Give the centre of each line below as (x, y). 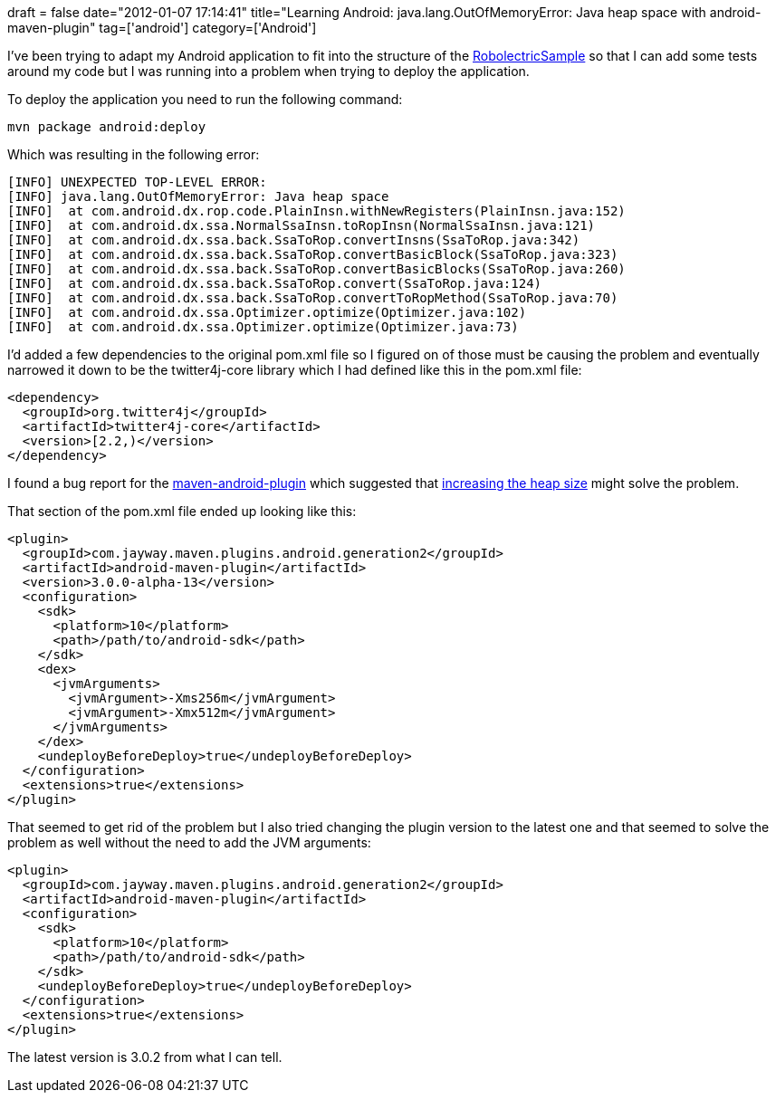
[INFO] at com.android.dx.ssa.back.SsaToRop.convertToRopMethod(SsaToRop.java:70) (313, 298)
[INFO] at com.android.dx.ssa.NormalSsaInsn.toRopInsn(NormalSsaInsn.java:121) (302, 225)
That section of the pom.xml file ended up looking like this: (182, 511)
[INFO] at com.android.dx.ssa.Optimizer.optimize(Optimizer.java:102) (267, 312)
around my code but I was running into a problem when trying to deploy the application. (268, 71)
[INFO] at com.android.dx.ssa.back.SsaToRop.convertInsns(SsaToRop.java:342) (294, 240)
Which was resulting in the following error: (134, 154)
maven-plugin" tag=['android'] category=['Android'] (162, 28)
